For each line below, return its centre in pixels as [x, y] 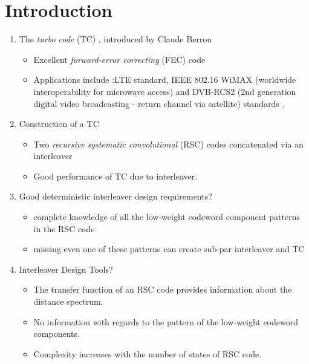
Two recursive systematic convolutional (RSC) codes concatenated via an [168, 144]
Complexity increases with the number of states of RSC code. [148, 353]
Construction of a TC [59, 124]
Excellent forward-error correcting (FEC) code [119, 59]
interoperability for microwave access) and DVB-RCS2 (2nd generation [165, 91]
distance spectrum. [68, 301]
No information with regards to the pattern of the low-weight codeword [166, 321]
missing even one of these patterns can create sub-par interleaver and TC [169, 249]
